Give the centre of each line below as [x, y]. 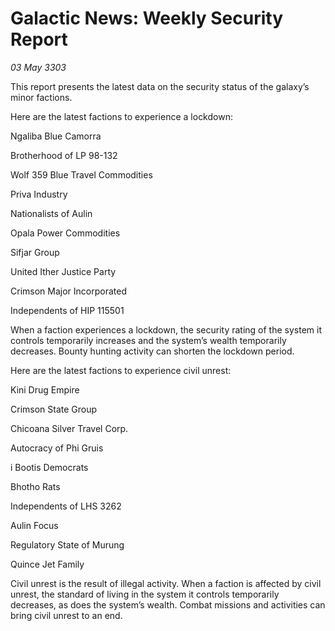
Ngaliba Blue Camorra [56, 136]
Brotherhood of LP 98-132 [64, 155]
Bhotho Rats [35, 486]
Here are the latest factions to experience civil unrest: [121, 370]
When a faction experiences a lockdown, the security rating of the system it [166, 329]
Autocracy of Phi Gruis [57, 448]
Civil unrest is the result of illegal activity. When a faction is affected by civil [166, 583]
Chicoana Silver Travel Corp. [69, 428]
